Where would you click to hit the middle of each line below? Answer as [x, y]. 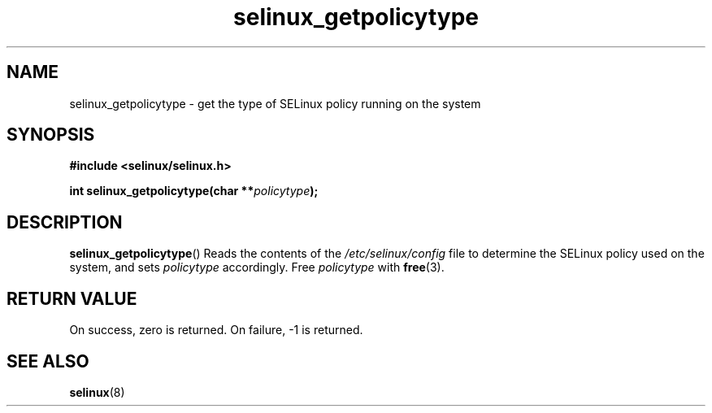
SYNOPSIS [51, 135]
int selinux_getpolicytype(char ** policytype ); [194, 191]
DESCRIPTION [65, 222]
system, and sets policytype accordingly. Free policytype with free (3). [257, 267]
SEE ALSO [48, 361]
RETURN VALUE [72, 298]
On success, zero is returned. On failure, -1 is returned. [216, 330]
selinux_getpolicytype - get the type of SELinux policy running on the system [275, 103]
